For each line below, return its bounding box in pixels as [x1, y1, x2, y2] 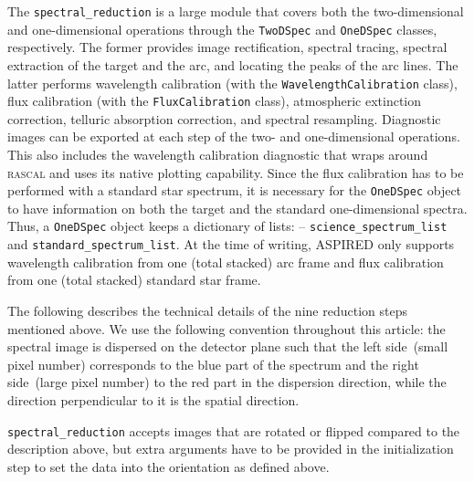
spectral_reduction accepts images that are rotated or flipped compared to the [7, 421, 460, 440]
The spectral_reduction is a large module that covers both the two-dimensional [7, 2, 464, 20]
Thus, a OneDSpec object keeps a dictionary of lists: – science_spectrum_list [7, 216, 448, 236]
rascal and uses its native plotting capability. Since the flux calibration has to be [7, 162, 464, 182]
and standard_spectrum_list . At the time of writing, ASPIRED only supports [7, 235, 455, 254]
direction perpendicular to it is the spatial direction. [7, 390, 300, 409]
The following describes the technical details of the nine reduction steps [7, 300, 407, 320]
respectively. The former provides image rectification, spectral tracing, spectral [7, 37, 448, 57]
